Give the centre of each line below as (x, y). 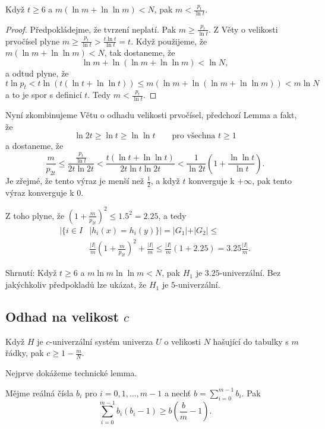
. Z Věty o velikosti (243, 29)
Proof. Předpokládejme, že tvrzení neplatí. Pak (91, 29)
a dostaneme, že (34, 146)
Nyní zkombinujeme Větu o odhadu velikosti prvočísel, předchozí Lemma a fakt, (151, 115)
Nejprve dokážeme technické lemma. (71, 373)
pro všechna (194, 136)
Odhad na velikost (62, 317)
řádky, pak (25, 353)
